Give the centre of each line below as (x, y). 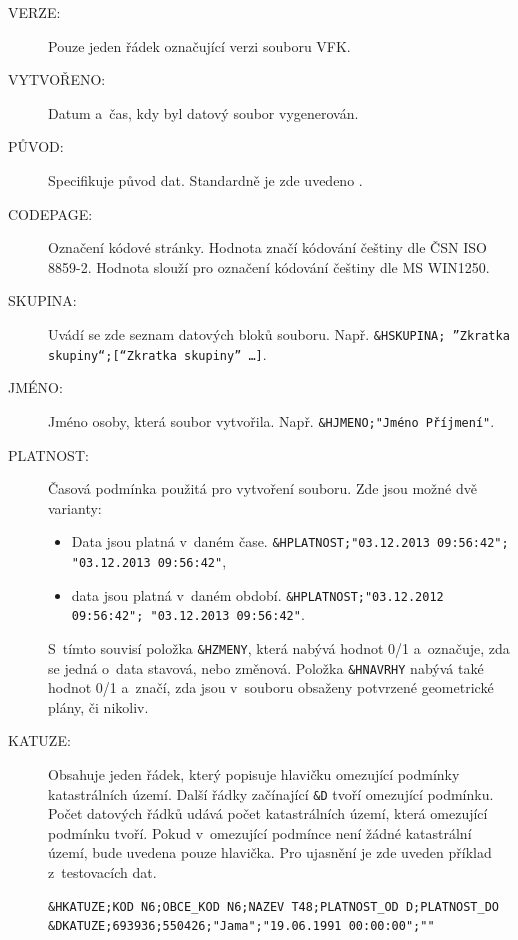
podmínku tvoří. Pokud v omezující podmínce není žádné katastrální (260, 832)
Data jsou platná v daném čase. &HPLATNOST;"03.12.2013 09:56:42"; (290, 541)
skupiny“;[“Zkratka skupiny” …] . (157, 353)
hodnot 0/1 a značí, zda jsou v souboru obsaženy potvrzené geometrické (271, 687)
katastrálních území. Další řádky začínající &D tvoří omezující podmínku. (271, 793)
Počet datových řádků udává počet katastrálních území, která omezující (268, 813)
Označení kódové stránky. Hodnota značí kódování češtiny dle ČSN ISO (267, 247)
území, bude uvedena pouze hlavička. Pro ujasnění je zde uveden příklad (270, 852)
